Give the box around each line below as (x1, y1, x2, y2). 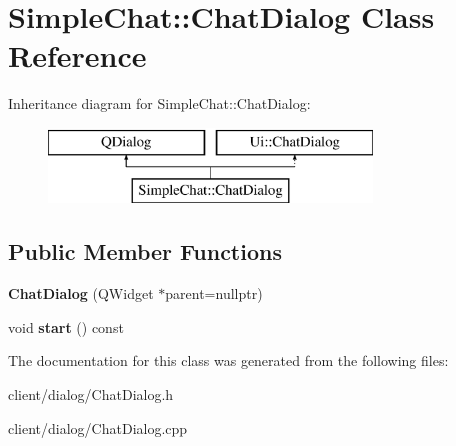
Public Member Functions (8, 236, 282, 267)
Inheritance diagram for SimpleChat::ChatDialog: (8, 93, 311, 114)
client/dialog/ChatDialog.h (8, 384, 174, 405)
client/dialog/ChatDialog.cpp (8, 417, 188, 438)
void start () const (8, 316, 124, 337)
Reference (8, 35, 147, 76)
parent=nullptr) (165, 283, 263, 304)
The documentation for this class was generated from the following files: (8, 350, 449, 371)
